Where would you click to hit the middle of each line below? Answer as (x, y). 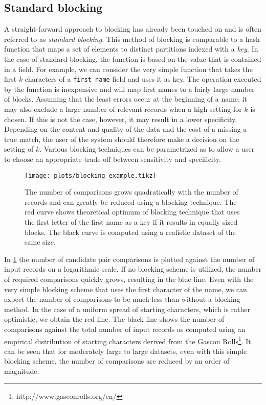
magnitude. (22, 371)
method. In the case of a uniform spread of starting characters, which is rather (127, 309)
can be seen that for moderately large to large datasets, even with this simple (126, 351)
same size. (40, 242)
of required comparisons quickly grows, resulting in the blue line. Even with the (129, 279)
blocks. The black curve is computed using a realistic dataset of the (130, 232)
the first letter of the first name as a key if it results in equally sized (131, 222)
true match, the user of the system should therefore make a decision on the (122, 139)
